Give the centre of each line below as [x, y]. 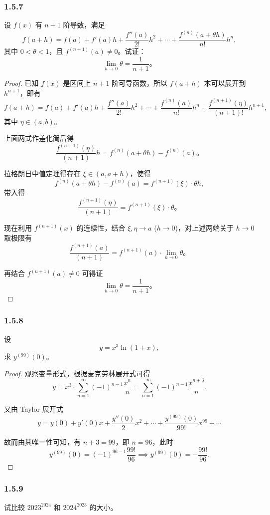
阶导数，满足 [84, 25]
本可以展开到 [225, 83]
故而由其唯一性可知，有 [42, 442]
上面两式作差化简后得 [39, 138]
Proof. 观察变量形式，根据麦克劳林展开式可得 [77, 373]
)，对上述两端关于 [204, 228]
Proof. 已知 [21, 83]
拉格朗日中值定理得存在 [42, 173]
